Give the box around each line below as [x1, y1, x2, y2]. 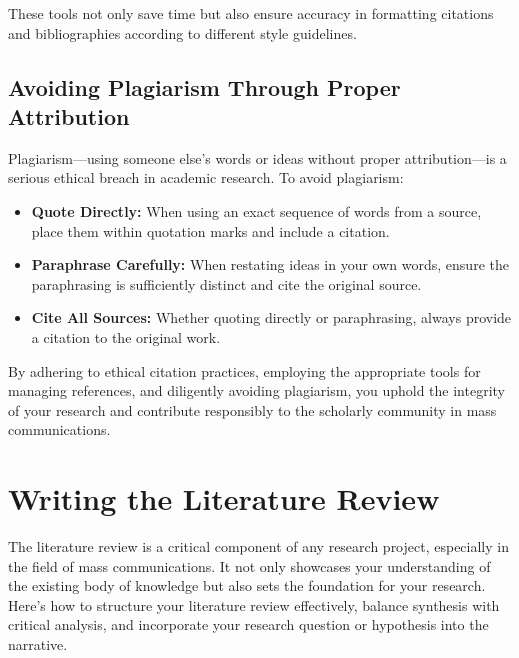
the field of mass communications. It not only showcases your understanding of [8, 555, 491, 576]
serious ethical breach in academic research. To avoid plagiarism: [8, 167, 404, 188]
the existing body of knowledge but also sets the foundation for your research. [8, 575, 486, 596]
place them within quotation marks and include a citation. [31, 220, 390, 241]
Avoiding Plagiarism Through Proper [8, 71, 401, 102]
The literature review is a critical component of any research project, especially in [8, 536, 509, 557]
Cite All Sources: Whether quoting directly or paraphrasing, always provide [31, 307, 512, 328]
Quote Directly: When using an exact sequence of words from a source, [31, 200, 482, 221]
